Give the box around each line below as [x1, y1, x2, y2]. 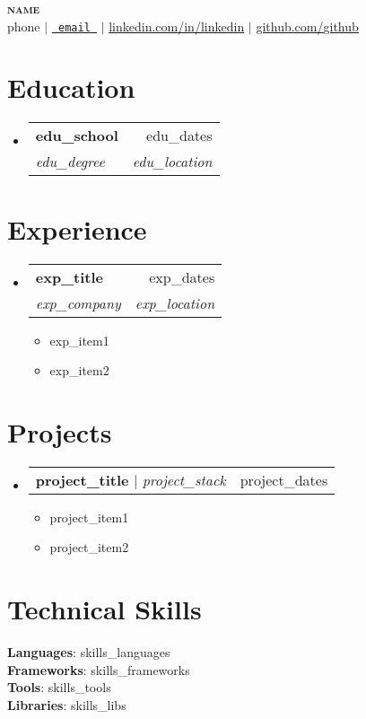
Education [7, 69, 135, 106]
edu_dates [146, 125, 213, 146]
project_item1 [49, 507, 129, 526]
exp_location [135, 292, 215, 313]
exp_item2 [49, 361, 109, 380]
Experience [7, 210, 147, 247]
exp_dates [149, 266, 215, 287]
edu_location [132, 151, 213, 172]
